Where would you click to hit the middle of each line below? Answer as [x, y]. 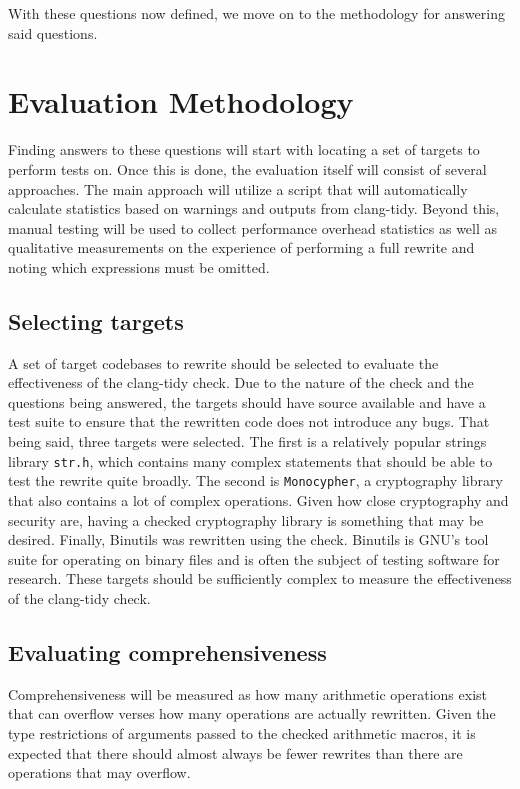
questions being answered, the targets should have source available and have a [247, 401]
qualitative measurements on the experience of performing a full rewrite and [241, 247]
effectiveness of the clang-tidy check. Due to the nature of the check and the [241, 382]
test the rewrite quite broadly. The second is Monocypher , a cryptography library [255, 480]
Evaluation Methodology [181, 101]
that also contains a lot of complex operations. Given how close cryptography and [258, 499]
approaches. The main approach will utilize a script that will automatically [238, 188]
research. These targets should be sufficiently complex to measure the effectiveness [260, 578]
